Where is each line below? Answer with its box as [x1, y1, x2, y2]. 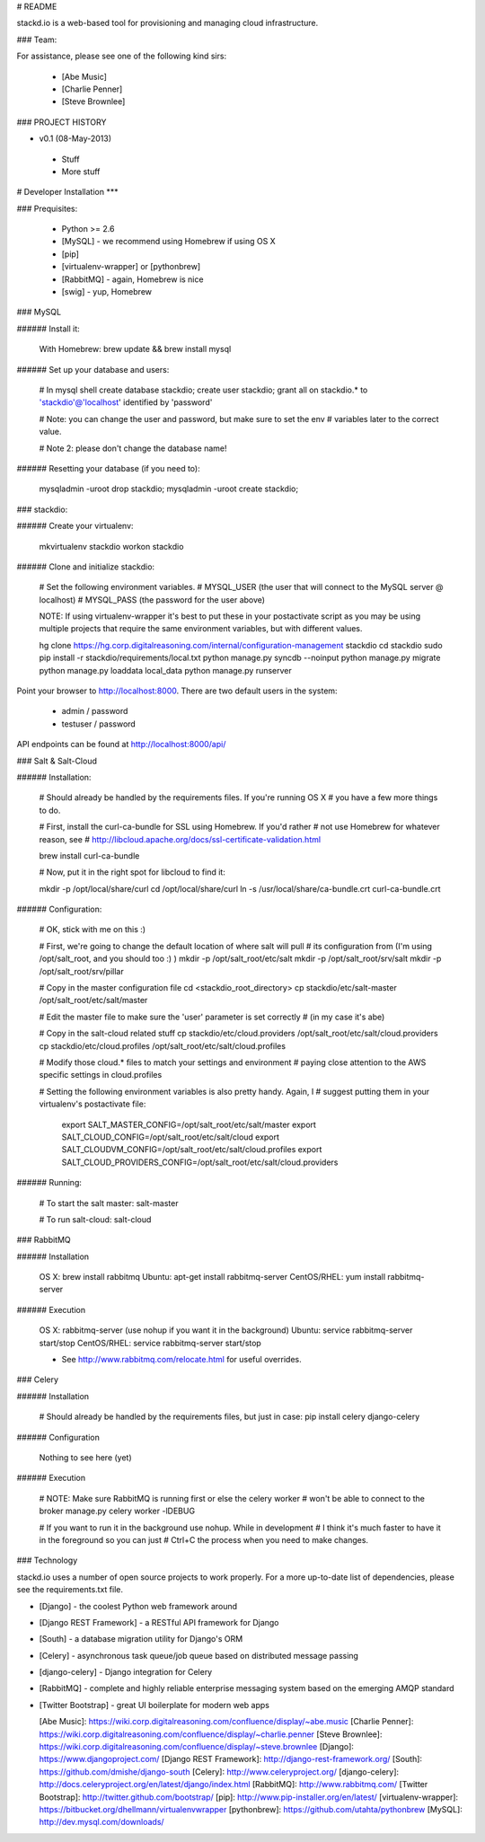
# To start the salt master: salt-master [39, 1197, 179, 1208]
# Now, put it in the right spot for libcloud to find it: [39, 867, 226, 877]
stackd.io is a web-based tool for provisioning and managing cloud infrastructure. [16, 18, 319, 29]
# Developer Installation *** [16, 187, 119, 198]
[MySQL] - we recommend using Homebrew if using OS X [61, 236, 276, 247]
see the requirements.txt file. [16, 1584, 123, 1595]
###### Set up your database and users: [16, 364, 170, 375]
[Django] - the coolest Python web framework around [39, 1600, 238, 1611]
